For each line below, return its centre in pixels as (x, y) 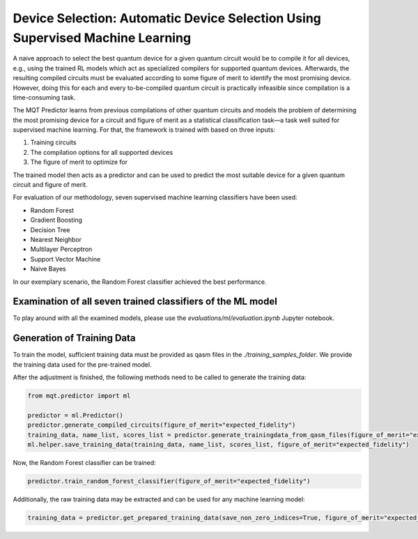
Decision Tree (50, 229)
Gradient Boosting (56, 220)
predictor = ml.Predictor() (75, 415)
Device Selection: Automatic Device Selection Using (167, 18)
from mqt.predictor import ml (79, 396)
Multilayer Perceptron (61, 249)
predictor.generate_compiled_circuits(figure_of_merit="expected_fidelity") (162, 425)
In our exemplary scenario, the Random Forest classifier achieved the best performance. (140, 282)
